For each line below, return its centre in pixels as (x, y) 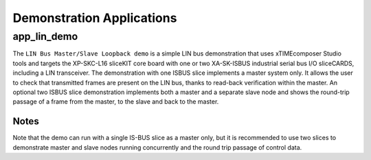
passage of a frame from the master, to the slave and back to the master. (116, 102)
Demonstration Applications (95, 18)
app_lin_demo (45, 36)
